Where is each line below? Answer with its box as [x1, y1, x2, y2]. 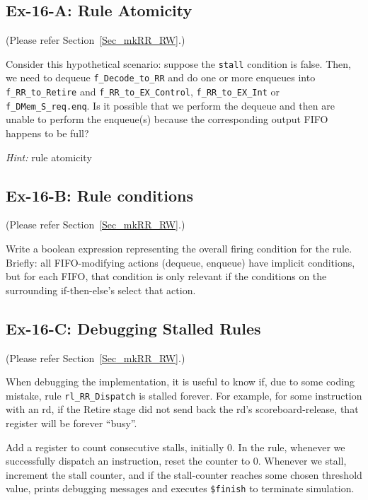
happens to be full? [6, 126, 89, 141]
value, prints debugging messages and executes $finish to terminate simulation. [6, 481, 355, 496]
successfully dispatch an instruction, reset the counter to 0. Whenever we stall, [6, 453, 347, 468]
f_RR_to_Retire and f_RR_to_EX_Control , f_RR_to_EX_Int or [6, 84, 280, 99]
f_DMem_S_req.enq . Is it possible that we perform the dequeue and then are [6, 98, 335, 112]
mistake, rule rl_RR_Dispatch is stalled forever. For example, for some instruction [6, 388, 362, 402]
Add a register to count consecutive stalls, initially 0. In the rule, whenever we [6, 439, 345, 454]
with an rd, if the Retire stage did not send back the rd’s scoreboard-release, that [6, 402, 359, 417]
